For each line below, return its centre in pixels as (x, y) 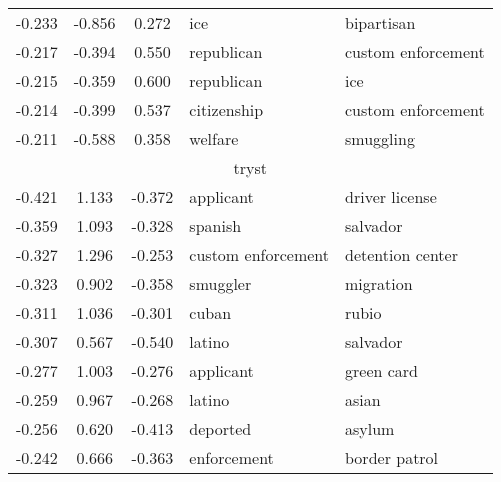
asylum (370, 428)
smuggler (220, 283)
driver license (391, 196)
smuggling (380, 138)
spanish (215, 225)
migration (379, 283)
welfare (214, 138)
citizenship (226, 109)
